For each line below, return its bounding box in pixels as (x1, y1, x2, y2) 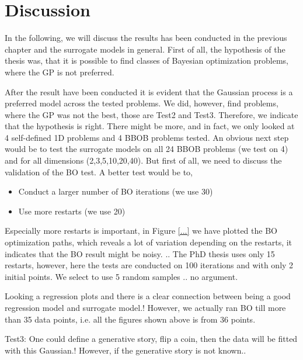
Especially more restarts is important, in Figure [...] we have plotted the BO (5, 224, 277, 237)
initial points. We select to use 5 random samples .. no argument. (5, 270, 238, 282)
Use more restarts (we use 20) (18, 205, 126, 217)
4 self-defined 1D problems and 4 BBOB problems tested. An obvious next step (5, 131, 289, 143)
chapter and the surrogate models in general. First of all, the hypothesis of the (5, 43, 285, 55)
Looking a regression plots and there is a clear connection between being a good (5, 290, 291, 302)
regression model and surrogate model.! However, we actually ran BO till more (5, 302, 286, 313)
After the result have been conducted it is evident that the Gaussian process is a (5, 85, 293, 98)
